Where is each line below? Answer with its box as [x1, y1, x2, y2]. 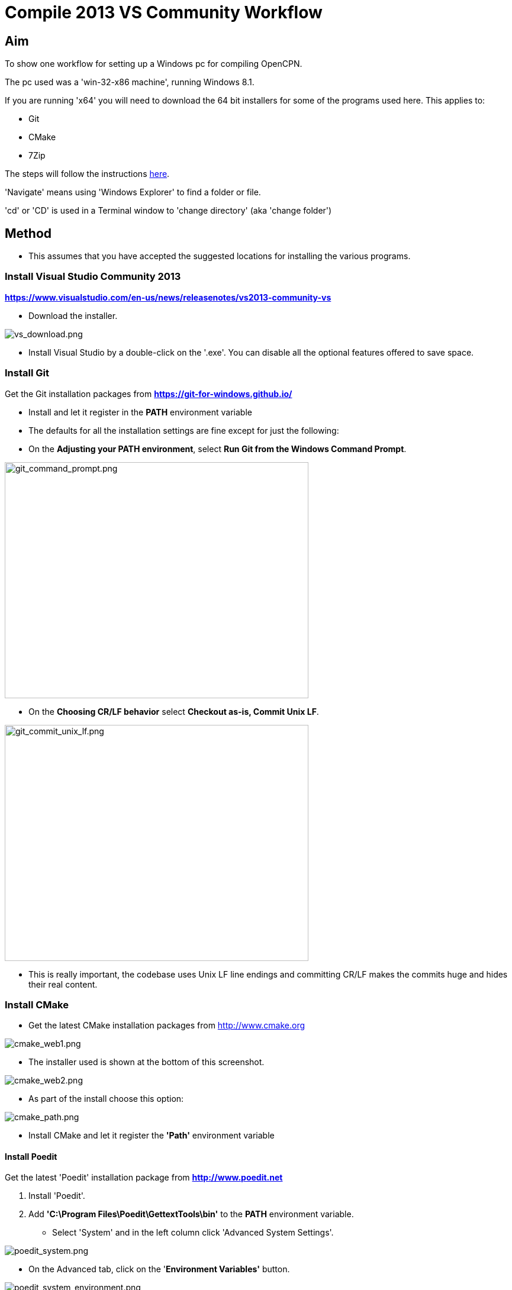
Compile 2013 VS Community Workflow [5, 2, 323, 22]
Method [5, 225, 52, 241]
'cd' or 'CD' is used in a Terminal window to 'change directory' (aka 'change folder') [5, 205, 332, 216]
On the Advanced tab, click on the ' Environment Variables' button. [28, 1264, 290, 1275]
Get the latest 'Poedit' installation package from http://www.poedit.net [5, 1172, 283, 1183]
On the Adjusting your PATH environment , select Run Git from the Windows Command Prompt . [28, 443, 407, 454]
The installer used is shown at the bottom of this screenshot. [28, 1057, 265, 1068]
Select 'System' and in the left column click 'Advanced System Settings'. [52, 1227, 334, 1238]
